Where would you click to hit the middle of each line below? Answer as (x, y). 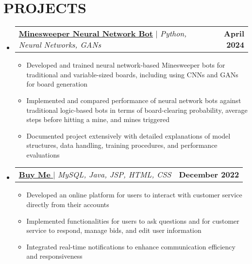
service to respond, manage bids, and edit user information (114, 230)
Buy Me (34, 175)
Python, (174, 34)
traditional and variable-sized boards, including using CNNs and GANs (132, 74)
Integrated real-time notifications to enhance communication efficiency (131, 246)
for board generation (57, 84)
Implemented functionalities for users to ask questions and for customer (133, 220)
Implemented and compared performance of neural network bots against (134, 100)
